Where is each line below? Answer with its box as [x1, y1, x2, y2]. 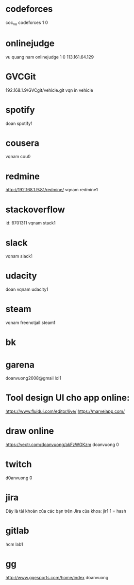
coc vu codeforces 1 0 [5, 20, 48, 26]
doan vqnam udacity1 [5, 286, 49, 292]
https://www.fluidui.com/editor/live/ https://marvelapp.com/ [5, 408, 125, 414]
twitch [5, 459, 32, 470]
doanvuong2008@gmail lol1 [5, 375, 62, 381]
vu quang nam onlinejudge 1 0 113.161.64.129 [5, 54, 94, 60]
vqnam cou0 [5, 154, 31, 160]
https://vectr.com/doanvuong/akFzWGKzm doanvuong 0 [5, 442, 119, 447]
